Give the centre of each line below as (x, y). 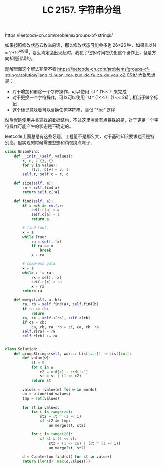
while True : (35, 237)
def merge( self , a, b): (38, 300)
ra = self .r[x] (46, 242)
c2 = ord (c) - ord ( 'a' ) (64, 372)
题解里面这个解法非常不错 (31, 69)
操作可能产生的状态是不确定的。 (41, 126)
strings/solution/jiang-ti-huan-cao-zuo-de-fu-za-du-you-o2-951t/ (71, 75)
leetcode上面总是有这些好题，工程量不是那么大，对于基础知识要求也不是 (78, 136)
